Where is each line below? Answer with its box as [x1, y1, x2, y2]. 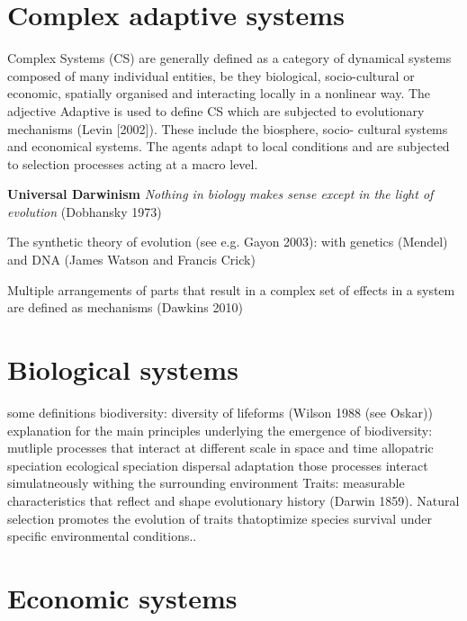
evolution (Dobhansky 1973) [7, 202, 162, 220]
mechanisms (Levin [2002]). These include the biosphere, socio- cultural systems [7, 119, 448, 138]
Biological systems [7, 351, 238, 388]
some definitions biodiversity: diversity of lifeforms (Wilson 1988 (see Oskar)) [7, 402, 433, 421]
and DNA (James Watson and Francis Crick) [7, 250, 256, 269]
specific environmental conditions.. [7, 526, 197, 545]
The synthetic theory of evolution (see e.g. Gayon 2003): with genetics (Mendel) [7, 232, 448, 251]
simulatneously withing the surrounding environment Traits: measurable [7, 473, 405, 492]
